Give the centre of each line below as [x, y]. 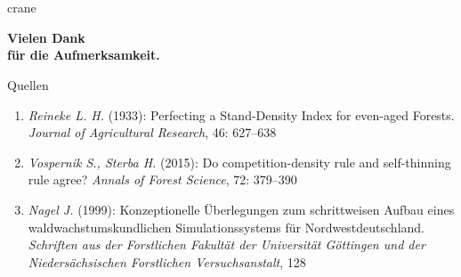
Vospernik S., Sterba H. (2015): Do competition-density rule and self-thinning [239, 162]
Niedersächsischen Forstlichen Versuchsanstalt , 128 [167, 261]
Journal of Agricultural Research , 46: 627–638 [152, 132]
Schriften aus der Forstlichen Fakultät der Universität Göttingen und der [226, 244]
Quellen [28, 84]
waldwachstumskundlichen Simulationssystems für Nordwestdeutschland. [226, 227]
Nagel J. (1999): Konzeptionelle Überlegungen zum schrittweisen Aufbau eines [241, 209]
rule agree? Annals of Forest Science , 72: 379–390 [162, 179]
